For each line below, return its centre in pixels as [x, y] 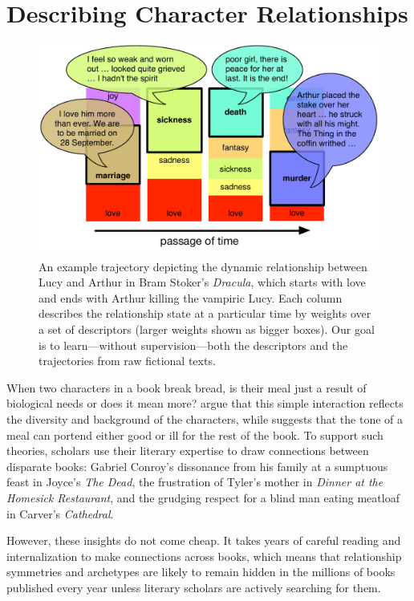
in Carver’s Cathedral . [60, 513]
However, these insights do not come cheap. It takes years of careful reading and [204, 540]
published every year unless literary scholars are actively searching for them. [194, 587]
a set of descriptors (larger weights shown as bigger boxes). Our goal [207, 329]
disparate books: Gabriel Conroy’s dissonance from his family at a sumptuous [197, 466]
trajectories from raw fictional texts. [127, 361]
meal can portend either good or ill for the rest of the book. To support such [195, 435]
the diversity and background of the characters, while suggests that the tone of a [205, 418]
